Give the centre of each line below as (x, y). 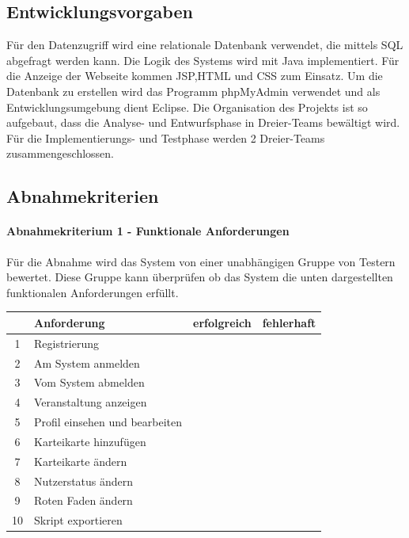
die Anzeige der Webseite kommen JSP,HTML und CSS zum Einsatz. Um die (195, 76)
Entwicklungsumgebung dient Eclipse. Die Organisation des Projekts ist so (187, 107)
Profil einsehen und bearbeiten (108, 422)
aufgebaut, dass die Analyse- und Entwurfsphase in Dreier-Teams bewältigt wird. (203, 122)
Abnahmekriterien (83, 196)
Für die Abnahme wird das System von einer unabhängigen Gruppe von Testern (201, 261)
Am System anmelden (87, 362)
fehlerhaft (289, 322)
